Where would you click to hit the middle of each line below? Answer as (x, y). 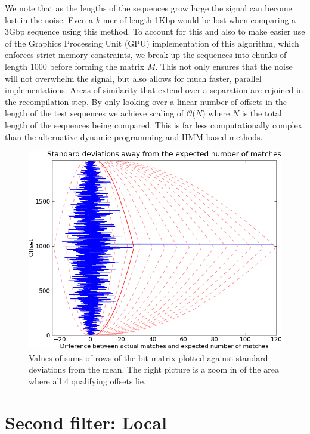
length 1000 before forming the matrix (75, 66)
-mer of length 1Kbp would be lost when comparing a (198, 19)
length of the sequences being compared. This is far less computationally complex (154, 124)
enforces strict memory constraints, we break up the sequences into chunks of (146, 55)
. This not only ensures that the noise (224, 66)
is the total (262, 113)
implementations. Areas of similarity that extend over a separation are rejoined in (154, 90)
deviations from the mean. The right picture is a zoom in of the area (154, 369)
